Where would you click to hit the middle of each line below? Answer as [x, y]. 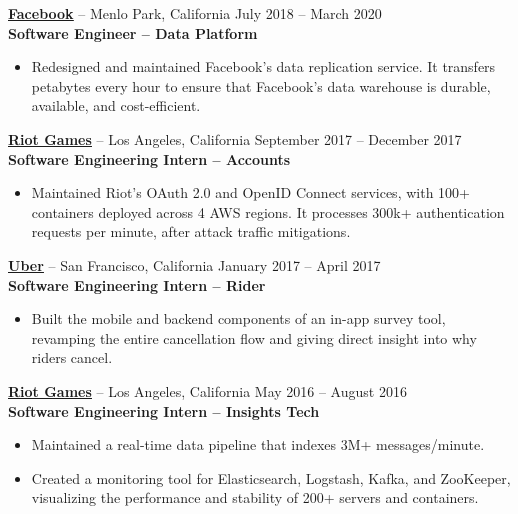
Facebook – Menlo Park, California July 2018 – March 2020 [195, 13]
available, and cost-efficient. [116, 105]
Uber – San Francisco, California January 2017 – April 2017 [194, 264]
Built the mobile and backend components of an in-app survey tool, [238, 318]
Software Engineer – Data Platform [133, 32]
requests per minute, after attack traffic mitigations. [191, 231]
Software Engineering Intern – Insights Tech [164, 410]
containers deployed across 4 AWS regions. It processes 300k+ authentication [268, 211]
